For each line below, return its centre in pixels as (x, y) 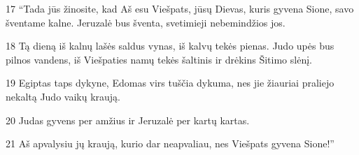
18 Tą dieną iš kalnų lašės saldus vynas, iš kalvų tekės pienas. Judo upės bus (170, 46)
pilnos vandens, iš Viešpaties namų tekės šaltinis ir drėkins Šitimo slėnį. (159, 59)
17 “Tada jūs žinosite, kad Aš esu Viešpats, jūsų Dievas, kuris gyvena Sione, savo (180, 8)
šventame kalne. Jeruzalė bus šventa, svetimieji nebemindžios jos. (146, 22)
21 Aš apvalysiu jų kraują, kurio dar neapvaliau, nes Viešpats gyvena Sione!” (170, 143)
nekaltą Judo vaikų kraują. (63, 96)
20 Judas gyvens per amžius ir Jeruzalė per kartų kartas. (128, 120)
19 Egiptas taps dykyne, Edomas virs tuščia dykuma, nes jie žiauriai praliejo (170, 83)
